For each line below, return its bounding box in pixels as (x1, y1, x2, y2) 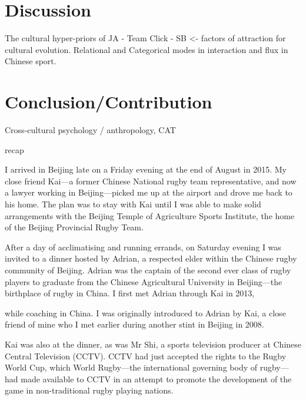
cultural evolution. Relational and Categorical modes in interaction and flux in (5, 43, 288, 55)
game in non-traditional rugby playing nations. (5, 384, 174, 396)
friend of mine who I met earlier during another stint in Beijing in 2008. (5, 318, 264, 330)
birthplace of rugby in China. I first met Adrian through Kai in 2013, (5, 287, 255, 299)
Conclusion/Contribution (5, 90, 212, 114)
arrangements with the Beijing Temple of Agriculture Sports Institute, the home (5, 209, 295, 222)
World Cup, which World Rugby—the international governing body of (5, 361, 258, 373)
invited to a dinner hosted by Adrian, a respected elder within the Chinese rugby (5, 252, 297, 265)
